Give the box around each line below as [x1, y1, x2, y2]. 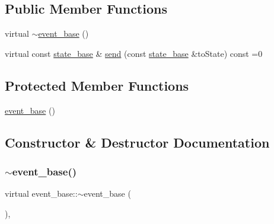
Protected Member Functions [5, 76, 189, 94]
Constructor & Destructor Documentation [5, 133, 270, 151]
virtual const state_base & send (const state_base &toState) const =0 [5, 47, 263, 59]
